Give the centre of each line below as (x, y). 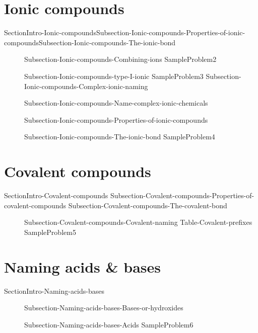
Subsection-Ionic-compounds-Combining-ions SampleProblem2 (120, 59)
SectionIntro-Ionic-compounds (50, 32)
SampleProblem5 (50, 232)
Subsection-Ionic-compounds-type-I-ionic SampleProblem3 (114, 76)
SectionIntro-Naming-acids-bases (54, 290)
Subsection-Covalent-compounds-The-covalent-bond (148, 205)
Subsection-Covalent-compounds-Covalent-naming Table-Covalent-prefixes (138, 222)
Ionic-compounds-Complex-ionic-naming (86, 86)
